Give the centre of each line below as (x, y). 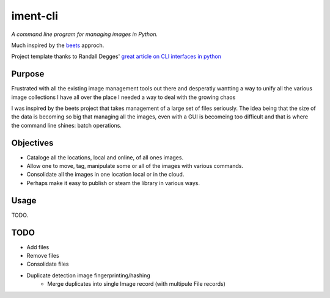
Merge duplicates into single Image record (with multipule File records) (136, 284)
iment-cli (35, 16)
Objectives (32, 143)
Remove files (43, 256)
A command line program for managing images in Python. (85, 34)
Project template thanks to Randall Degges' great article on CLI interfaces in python (116, 56)
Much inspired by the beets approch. (58, 45)
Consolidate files (48, 264)
